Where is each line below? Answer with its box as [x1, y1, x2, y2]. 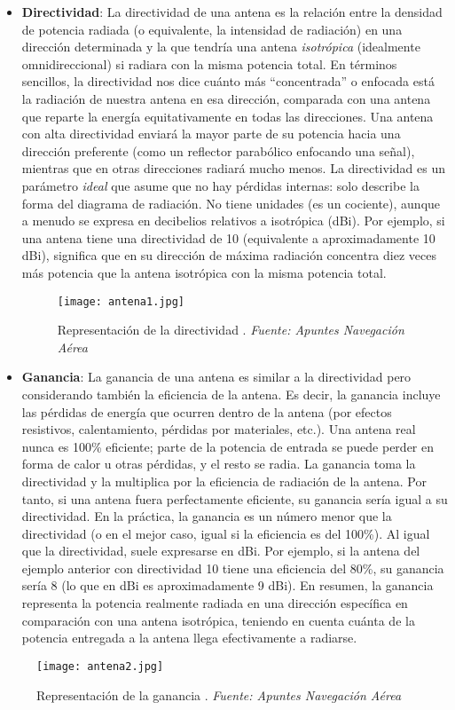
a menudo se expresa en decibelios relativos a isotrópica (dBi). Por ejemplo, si [21, 211, 445, 230]
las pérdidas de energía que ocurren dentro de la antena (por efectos [21, 402, 392, 421]
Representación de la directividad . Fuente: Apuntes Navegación [57, 320, 404, 339]
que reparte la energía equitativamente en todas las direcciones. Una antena [21, 106, 434, 125]
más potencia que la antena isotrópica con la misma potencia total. [21, 263, 387, 281]
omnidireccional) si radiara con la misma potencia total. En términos [21, 54, 397, 73]
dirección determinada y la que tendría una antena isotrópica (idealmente [21, 37, 420, 56]
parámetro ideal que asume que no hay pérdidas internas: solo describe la [21, 176, 420, 194]
